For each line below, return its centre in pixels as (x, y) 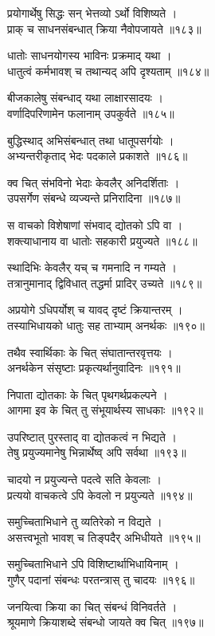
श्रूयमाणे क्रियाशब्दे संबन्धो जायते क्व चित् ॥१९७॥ (106, 622)
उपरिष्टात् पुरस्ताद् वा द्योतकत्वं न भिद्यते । (92, 436)
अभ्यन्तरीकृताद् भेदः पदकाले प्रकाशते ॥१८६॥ (98, 156)
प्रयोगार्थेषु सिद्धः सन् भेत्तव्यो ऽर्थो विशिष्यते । (92, 13)
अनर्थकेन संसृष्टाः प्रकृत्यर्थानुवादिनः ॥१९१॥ (94, 368)
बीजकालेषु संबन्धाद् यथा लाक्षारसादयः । (86, 98)
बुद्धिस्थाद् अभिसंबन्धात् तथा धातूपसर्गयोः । (91, 140)
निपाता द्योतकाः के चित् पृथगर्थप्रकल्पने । (88, 394)
